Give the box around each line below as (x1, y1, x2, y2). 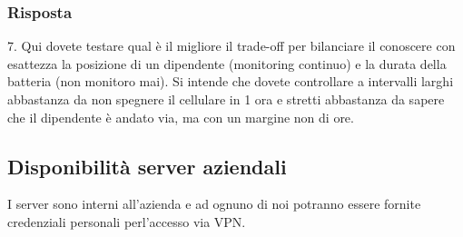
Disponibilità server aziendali (7, 152, 287, 180)
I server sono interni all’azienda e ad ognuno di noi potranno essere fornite (7, 194, 421, 213)
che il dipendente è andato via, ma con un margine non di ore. (7, 107, 354, 126)
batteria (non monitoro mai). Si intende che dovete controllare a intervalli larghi (7, 72, 454, 91)
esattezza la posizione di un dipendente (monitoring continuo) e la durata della (7, 54, 447, 73)
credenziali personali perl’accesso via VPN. (7, 212, 246, 231)
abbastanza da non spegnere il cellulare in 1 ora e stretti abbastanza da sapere (7, 90, 445, 108)
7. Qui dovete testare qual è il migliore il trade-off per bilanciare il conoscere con (7, 36, 456, 55)
